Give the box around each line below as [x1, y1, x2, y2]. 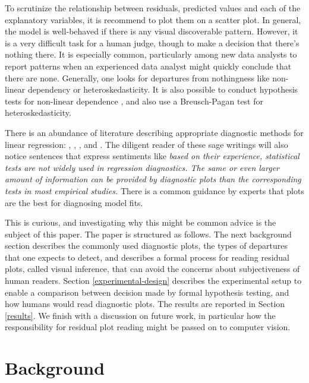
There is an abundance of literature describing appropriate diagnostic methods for [5, 126, 304, 138]
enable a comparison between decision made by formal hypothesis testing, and [5, 286, 289, 298]
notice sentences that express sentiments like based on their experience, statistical [5, 150, 299, 162]
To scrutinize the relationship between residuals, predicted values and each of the [5, 2, 301, 14]
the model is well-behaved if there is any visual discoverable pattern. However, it [5, 25, 298, 37]
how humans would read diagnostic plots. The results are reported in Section [5, 297, 285, 310]
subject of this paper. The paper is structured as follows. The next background [5, 227, 292, 240]
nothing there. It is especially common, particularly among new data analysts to [5, 48, 297, 61]
